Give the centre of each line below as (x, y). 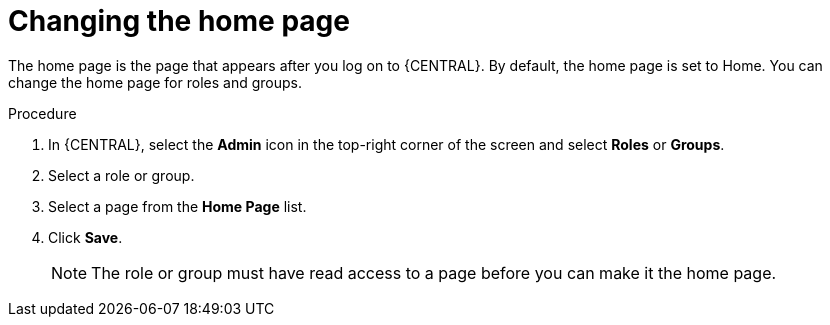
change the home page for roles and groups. (155, 82)
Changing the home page (179, 21)
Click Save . (85, 237)
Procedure (42, 113)
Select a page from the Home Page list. (177, 206)
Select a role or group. (121, 175)
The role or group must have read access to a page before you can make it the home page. (434, 272)
